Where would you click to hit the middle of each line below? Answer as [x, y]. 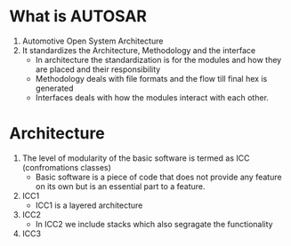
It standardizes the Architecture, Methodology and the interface [139, 50]
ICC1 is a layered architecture [89, 205]
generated [54, 88]
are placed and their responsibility [98, 69]
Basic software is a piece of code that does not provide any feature [158, 177]
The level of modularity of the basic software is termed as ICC [136, 158]
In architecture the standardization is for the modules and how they [158, 60]
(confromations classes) [66, 167]
